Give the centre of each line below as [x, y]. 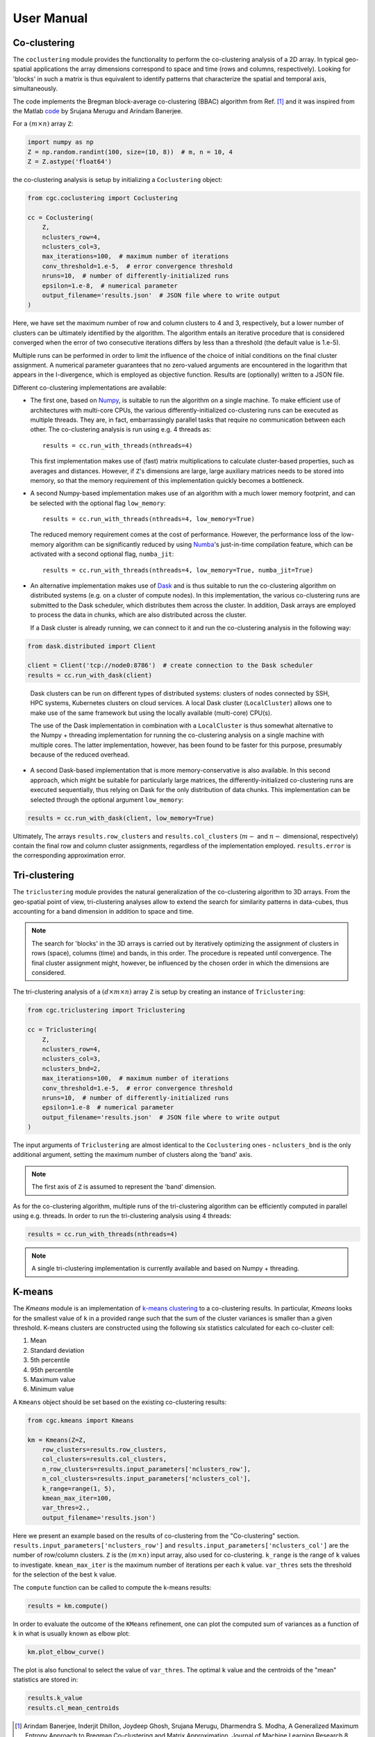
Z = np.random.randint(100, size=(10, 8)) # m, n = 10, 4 [130, 152]
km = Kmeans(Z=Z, [57, 1440]
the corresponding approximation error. [69, 855]
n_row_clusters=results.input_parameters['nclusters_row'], [147, 1469]
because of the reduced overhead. [80, 755]
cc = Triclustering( [62, 1030]
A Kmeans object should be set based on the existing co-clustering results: [120, 1402]
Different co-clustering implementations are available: [90, 387]
